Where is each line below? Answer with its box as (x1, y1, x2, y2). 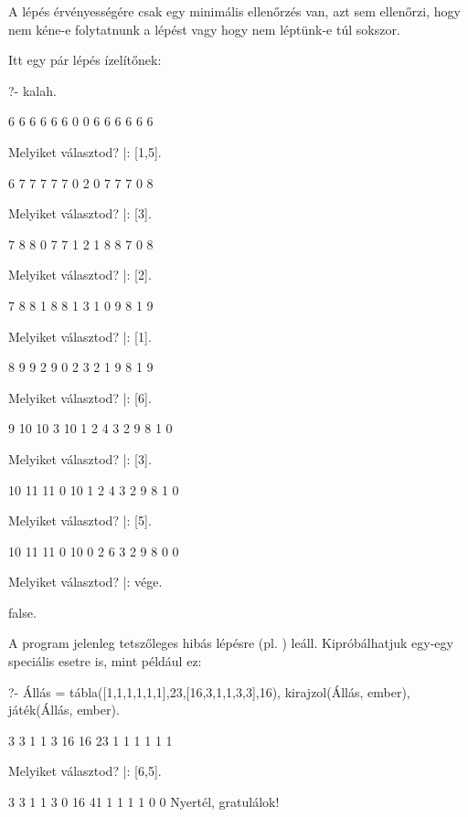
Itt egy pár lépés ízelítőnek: (8, 50, 162, 69)
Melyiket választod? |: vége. (8, 572, 163, 591)
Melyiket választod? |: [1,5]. (8, 142, 162, 161)
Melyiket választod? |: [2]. (8, 265, 152, 284)
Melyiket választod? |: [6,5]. (8, 761, 162, 780)
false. (8, 602, 37, 621)
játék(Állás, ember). (8, 700, 120, 719)
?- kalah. (8, 80, 57, 100)
